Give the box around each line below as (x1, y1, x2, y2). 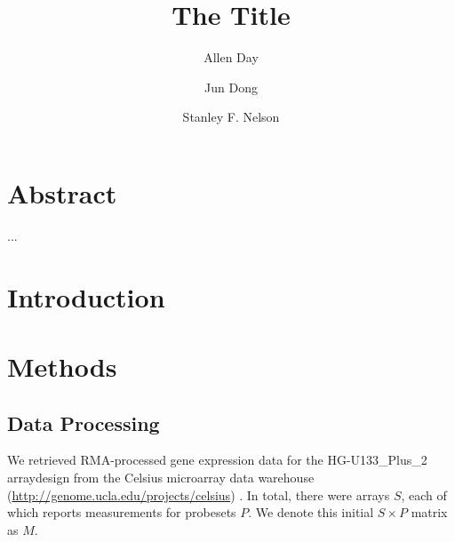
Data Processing (7, 409, 160, 436)
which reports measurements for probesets (7, 503, 236, 522)
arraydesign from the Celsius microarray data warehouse (7, 467, 315, 486)
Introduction (7, 278, 165, 315)
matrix (411, 503, 448, 522)
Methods (7, 348, 117, 384)
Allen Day (204, 48, 259, 67)
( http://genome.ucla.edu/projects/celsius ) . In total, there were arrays (7, 485, 390, 504)
